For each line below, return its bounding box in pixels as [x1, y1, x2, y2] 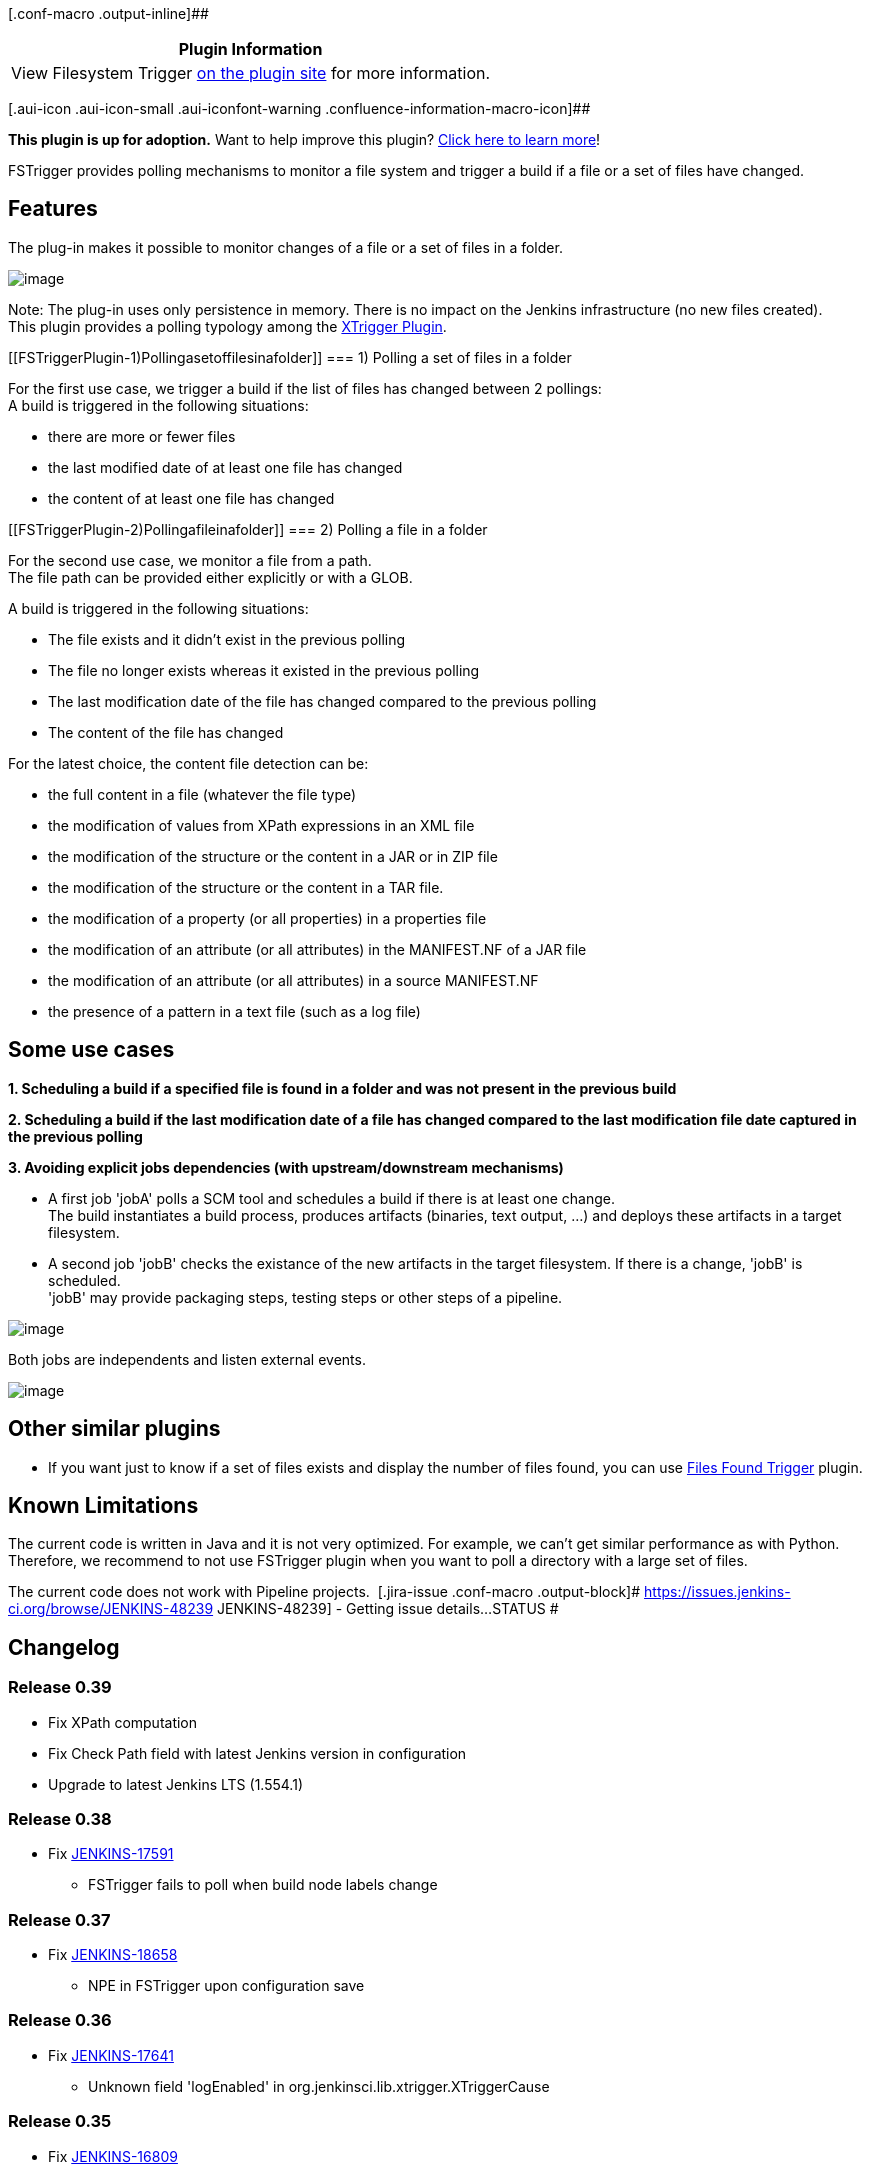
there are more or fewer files [48, 427, 236, 445]
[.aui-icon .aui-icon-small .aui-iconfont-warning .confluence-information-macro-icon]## [8, 100, 591, 117]
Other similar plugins [8, 1416, 221, 1442]
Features [8, 196, 98, 222]
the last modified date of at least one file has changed [48, 458, 403, 476]
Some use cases [8, 1037, 175, 1063]
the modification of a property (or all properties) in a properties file [48, 909, 487, 927]
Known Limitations [8, 1492, 199, 1518]
